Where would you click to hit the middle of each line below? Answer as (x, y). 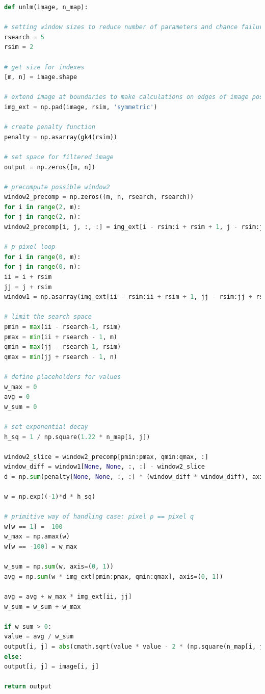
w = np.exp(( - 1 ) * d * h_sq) (50, 497)
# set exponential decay (46, 427)
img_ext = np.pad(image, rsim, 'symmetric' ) (81, 107)
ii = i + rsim (28, 277)
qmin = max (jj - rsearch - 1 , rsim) (63, 347)
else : (13, 657)
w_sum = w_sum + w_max (43, 607)
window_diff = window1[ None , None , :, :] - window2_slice (104, 467)
